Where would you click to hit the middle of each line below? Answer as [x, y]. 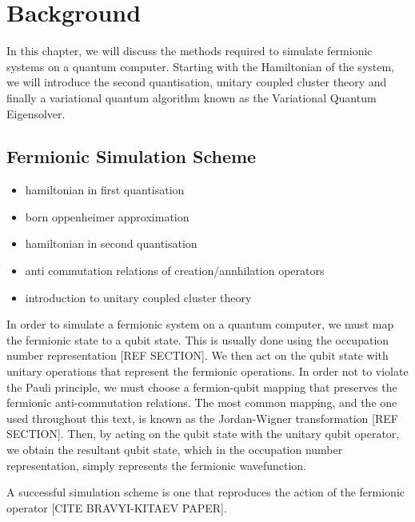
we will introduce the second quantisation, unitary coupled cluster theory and [197, 82]
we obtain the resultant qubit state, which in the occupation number [175, 450]
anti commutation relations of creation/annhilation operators [175, 271]
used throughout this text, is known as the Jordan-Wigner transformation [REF [202, 418]
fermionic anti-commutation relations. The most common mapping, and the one [202, 402]
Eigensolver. [36, 113]
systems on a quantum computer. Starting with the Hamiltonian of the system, [201, 66]
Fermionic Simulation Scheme [132, 156]
